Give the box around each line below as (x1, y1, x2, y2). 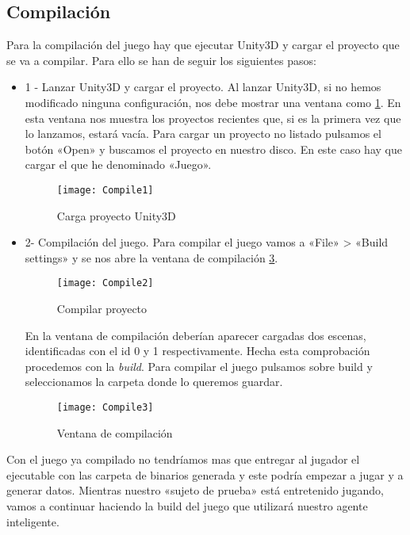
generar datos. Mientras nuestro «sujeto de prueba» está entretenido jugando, (6, 482, 384, 499)
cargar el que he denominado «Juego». (25, 156, 212, 173)
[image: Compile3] (56, 402, 154, 414)
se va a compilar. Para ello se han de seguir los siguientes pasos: (6, 52, 316, 68)
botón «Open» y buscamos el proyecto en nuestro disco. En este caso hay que (25, 140, 402, 157)
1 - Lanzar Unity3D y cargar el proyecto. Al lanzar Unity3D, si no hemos (25, 78, 381, 95)
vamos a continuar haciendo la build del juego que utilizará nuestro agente (6, 498, 368, 514)
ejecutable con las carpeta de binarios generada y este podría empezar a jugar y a (6, 466, 404, 483)
